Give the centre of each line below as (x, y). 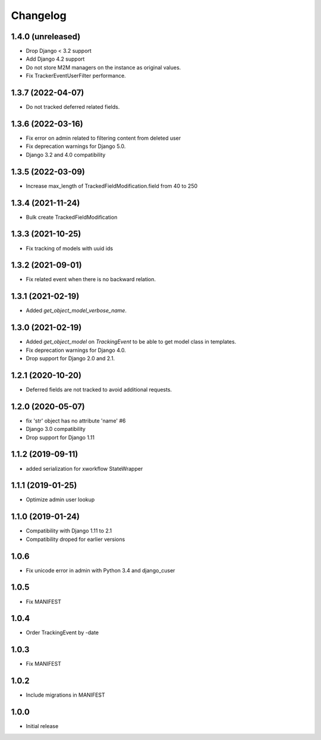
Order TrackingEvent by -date (62, 632)
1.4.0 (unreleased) (46, 37)
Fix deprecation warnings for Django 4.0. (76, 350)
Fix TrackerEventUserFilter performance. (76, 76)
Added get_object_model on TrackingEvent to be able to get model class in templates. (131, 342)
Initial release (42, 726)
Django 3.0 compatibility (56, 429)
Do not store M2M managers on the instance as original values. (103, 67)
